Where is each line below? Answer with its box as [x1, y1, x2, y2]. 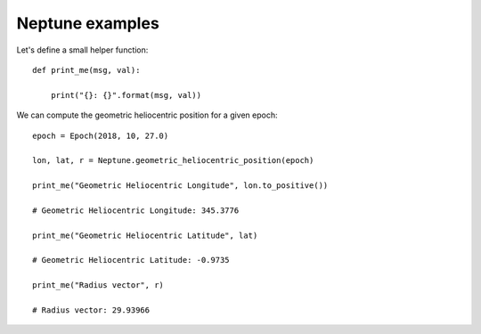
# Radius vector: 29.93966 [32, 305, 151, 315]
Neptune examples [16, 13, 159, 33]
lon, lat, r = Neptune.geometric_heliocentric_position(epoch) [32, 156, 314, 166]
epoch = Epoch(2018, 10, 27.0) [32, 130, 169, 141]
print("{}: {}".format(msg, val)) [50, 90, 202, 100]
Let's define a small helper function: [16, 45, 149, 55]
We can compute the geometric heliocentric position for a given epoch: [16, 110, 278, 120]
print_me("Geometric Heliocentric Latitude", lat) [32, 230, 258, 240]
